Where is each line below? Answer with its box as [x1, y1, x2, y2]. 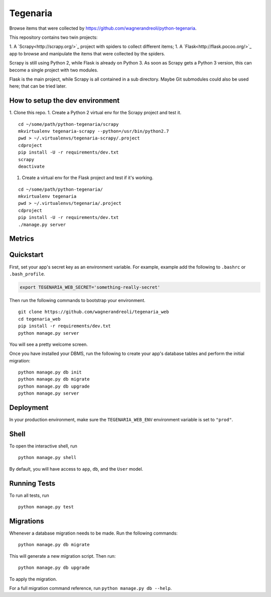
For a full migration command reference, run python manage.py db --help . [9, 585, 172, 591]
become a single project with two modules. [9, 67, 98, 73]
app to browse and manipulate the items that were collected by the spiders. [9, 50, 166, 56]
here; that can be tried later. [9, 83, 67, 89]
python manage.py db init [18, 369, 82, 375]
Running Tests [9, 479, 55, 488]
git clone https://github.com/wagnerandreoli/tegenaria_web [18, 309, 169, 315]
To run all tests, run [9, 492, 50, 498]
